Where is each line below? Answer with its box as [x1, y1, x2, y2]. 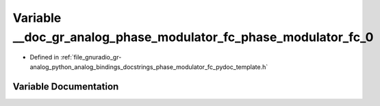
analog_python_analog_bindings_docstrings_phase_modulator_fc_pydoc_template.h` [29, 62, 268, 71]
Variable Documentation [12, 81, 119, 92]
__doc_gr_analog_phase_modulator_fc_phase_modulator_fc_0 [12, 29, 374, 44]
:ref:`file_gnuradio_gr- [60, 53, 122, 62]
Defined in [29, 53, 60, 62]
